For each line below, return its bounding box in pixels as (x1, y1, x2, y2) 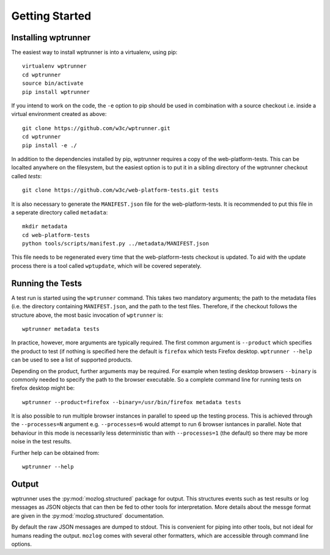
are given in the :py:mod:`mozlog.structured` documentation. (11, 512, 164, 519)
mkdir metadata (22, 223, 68, 230)
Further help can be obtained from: (11, 449, 100, 456)
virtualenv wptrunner (22, 63, 87, 70)
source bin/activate (22, 80, 84, 87)
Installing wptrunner (11, 32, 91, 43)
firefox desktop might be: (11, 385, 75, 392)
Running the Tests (11, 278, 82, 288)
